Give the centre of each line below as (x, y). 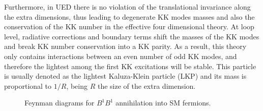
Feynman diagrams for (60, 103)
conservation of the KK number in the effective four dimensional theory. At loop (129, 26)
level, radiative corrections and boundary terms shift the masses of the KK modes (132, 36)
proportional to (28, 86)
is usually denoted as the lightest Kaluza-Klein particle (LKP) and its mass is (125, 76)
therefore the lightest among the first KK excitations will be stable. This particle (130, 66)
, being (77, 86)
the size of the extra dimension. (147, 86)
